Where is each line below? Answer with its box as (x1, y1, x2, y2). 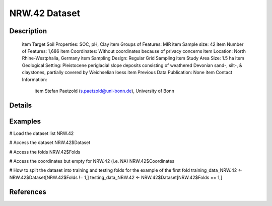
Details (9, 101, 32, 109)
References (9, 187, 46, 196)
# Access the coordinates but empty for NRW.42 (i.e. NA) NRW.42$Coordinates (9, 158, 175, 164)
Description (9, 27, 47, 35)
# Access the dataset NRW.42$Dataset (9, 140, 91, 146)
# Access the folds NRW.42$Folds (9, 149, 81, 155)
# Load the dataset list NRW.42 (9, 130, 74, 136)
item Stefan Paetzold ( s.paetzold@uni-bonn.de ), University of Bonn (34, 88, 175, 94)
